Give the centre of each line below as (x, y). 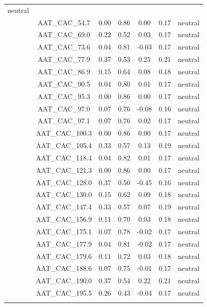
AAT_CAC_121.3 (64, 170)
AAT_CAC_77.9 (64, 59)
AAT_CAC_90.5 (64, 83)
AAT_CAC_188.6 (64, 268)
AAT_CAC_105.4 (64, 145)
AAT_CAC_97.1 (64, 121)
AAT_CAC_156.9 (64, 219)
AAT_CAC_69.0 (64, 34)
